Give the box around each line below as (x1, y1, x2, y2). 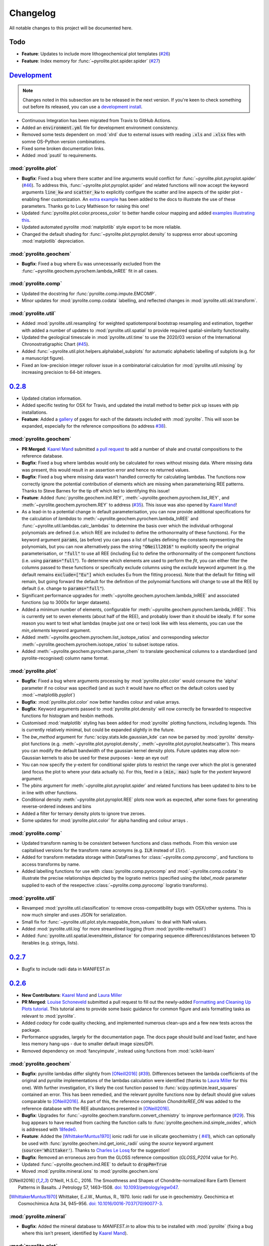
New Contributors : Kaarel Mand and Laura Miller (21, 992, 123, 998)
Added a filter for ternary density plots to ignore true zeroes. (21, 810, 146, 816)
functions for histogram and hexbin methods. (21, 713, 115, 719)
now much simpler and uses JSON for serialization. (21, 912, 127, 918)
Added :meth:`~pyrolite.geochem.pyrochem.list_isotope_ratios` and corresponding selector (21, 634, 209, 640)
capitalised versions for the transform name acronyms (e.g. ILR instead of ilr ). (21, 847, 186, 853)
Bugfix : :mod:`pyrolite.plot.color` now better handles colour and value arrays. (21, 699, 180, 705)
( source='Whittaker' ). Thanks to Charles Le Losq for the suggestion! (21, 1147, 170, 1153)
